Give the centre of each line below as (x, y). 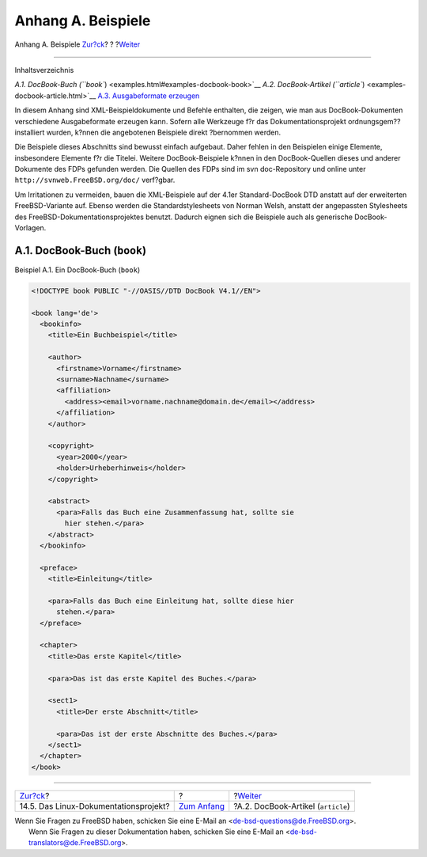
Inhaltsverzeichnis (44, 70)
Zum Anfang (202, 806)
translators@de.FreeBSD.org (75, 843)
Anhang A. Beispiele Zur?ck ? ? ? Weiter (77, 44)
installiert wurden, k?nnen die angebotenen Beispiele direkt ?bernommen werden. (148, 132)
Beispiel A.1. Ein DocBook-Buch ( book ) (77, 270)
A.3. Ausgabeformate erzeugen (149, 96)
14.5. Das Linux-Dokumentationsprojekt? (94, 806)
